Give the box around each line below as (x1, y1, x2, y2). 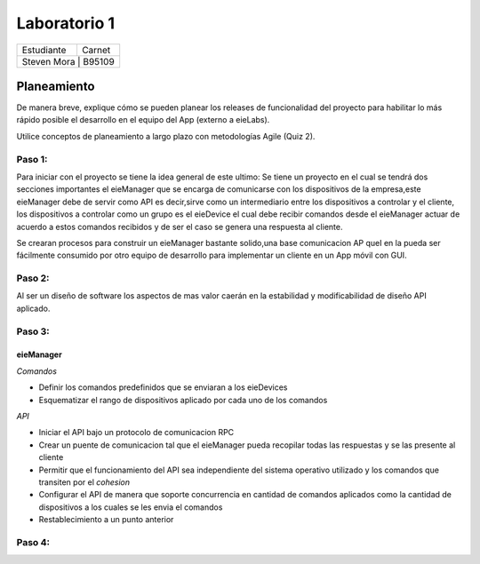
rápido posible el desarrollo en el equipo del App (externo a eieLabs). (16, 115, 270, 125)
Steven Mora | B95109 (21, 55, 115, 68)
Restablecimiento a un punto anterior (38, 514, 174, 525)
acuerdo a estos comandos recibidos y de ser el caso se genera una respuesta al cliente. (16, 221, 343, 232)
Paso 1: (16, 153, 48, 165)
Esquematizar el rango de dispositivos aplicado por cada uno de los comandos (38, 394, 328, 405)
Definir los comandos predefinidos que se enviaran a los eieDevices (38, 382, 288, 393)
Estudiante (21, 44, 67, 56)
